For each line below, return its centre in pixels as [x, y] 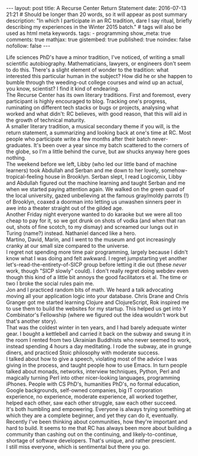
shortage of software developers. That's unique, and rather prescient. [91, 441]
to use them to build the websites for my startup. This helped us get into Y [96, 308]
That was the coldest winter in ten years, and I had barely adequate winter [97, 327]
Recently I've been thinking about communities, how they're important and [97, 422]
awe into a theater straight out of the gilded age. [65, 208]
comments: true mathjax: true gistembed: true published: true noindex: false [99, 39]
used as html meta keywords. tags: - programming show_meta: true [89, 33]
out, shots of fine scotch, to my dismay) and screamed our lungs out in [92, 227]
